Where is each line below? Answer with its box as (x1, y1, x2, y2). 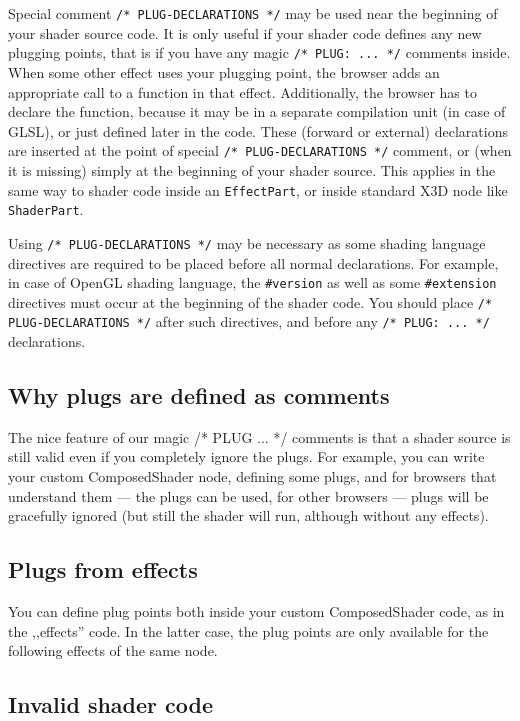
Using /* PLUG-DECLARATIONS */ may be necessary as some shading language (8, 232, 486, 253)
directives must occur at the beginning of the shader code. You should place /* (8, 291, 493, 312)
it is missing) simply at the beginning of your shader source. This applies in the (8, 159, 496, 180)
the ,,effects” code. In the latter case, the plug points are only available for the (8, 620, 489, 641)
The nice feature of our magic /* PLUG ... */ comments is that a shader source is (8, 426, 511, 447)
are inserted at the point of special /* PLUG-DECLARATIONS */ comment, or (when (8, 140, 512, 161)
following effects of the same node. (8, 640, 218, 661)
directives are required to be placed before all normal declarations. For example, (8, 252, 499, 273)
